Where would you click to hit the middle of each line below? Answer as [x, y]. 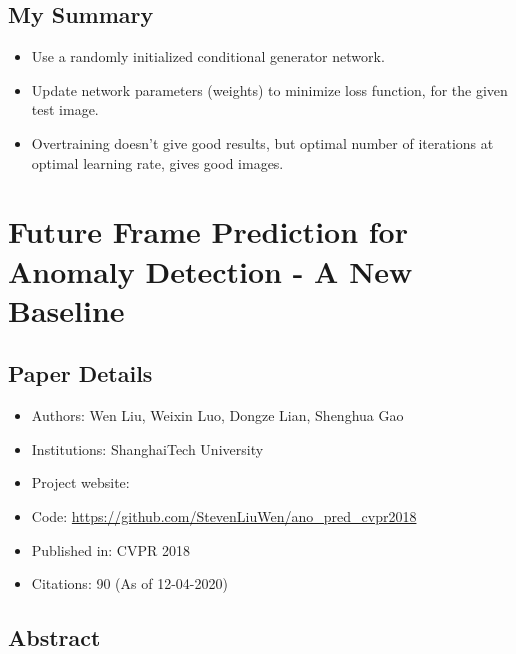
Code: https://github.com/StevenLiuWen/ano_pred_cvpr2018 [224, 515]
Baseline [66, 309]
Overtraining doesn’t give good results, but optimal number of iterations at [262, 142]
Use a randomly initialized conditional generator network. [208, 56]
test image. [65, 109]
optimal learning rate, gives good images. [157, 162]
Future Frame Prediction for [208, 231]
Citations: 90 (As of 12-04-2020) [129, 583]
